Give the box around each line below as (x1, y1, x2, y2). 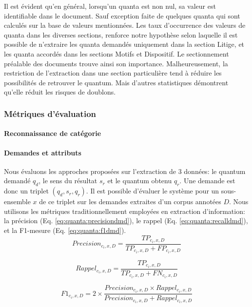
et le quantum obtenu (107, 175, 172, 186)
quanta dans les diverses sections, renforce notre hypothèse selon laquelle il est (4, 29, 238, 39)
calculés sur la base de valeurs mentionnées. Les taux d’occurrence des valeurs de (4, 20, 246, 30)
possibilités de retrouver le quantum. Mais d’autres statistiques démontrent (4, 77, 229, 87)
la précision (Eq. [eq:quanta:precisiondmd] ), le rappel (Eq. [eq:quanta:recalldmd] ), (4, 215, 248, 226)
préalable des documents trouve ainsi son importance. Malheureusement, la (4, 58, 228, 68)
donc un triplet (4, 186, 49, 196)
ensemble (4, 196, 31, 207)
